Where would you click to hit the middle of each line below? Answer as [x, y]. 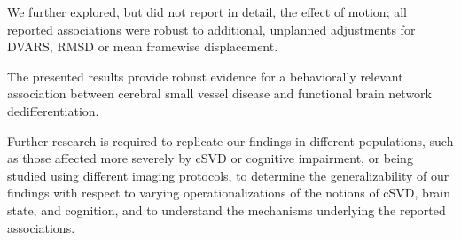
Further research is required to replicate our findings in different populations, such [230, 140]
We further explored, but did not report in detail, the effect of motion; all [207, 12]
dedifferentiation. [53, 110]
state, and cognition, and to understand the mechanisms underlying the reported [227, 209]
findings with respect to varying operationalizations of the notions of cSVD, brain [229, 193]
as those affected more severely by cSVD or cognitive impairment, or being [210, 158]
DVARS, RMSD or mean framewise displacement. [143, 46]
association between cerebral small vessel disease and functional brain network [219, 93]
